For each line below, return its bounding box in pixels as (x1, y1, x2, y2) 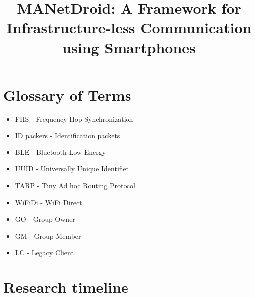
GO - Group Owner (15, 214, 75, 224)
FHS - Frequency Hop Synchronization (15, 113, 133, 124)
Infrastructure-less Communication (6, 17, 252, 38)
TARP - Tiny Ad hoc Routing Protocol (15, 180, 135, 191)
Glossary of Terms (3, 84, 131, 105)
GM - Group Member (15, 230, 81, 241)
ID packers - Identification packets (15, 130, 120, 141)
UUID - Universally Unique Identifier (15, 163, 129, 174)
